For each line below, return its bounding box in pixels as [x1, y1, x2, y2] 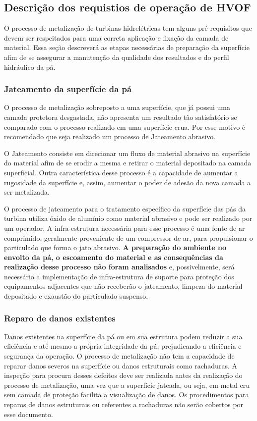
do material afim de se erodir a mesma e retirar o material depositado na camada [4, 158, 252, 168]
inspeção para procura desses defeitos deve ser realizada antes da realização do [4, 370, 243, 380]
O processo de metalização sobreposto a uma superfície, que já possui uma [4, 102, 231, 112]
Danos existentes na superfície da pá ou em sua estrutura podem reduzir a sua [4, 331, 243, 341]
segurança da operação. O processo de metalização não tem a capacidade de [4, 351, 235, 361]
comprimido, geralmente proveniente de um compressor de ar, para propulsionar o [4, 232, 253, 243]
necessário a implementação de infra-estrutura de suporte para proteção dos [4, 271, 234, 281]
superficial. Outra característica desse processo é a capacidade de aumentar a [4, 167, 238, 177]
